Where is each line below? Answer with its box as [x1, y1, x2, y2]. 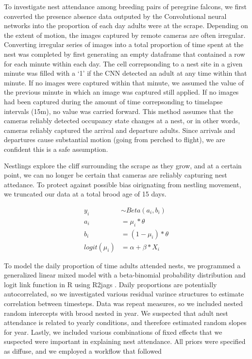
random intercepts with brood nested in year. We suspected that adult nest [4, 308, 228, 318]
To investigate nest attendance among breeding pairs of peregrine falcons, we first [4, 1, 247, 11]
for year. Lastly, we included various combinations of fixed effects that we [4, 326, 222, 337]
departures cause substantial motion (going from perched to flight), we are [4, 134, 225, 145]
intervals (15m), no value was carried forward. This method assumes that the [4, 106, 234, 116]
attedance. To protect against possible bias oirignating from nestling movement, [4, 179, 241, 189]
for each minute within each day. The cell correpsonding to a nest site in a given [4, 58, 243, 68]
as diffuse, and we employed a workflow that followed [4, 345, 162, 356]
